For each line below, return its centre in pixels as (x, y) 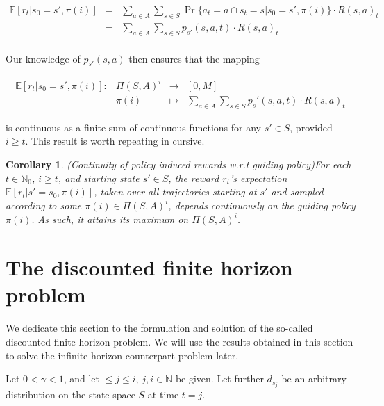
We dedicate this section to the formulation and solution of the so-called (159, 328)
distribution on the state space (70, 395)
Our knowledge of (43, 58)
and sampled (297, 192)
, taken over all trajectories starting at (175, 192)
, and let (81, 379)
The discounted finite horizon (149, 267)
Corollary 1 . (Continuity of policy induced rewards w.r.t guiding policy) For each (178, 164)
